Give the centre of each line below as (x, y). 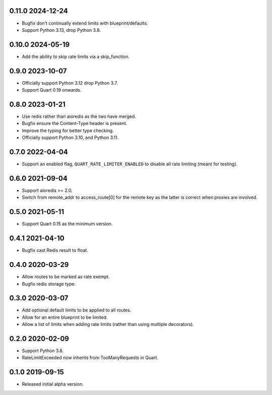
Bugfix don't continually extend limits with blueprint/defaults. (85, 23)
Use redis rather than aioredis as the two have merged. (79, 116)
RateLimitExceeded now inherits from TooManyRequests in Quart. (90, 358)
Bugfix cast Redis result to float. (55, 250)
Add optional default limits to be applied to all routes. (77, 310)
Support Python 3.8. (43, 351)
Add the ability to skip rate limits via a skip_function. (76, 56)
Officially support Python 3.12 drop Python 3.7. (70, 83)
